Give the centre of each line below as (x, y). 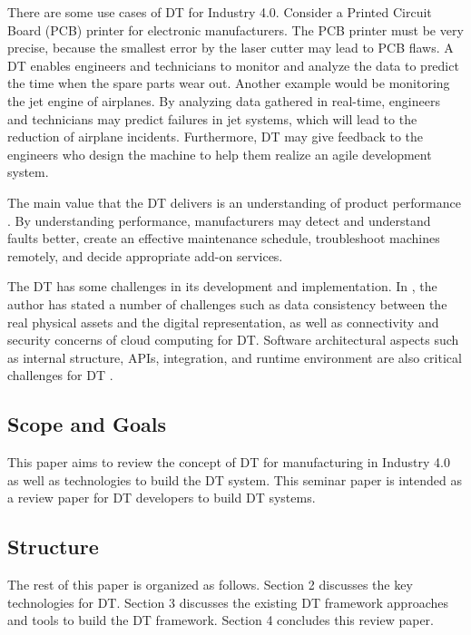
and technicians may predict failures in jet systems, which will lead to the (212, 118)
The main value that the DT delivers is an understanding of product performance (234, 202)
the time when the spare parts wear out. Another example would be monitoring (229, 83)
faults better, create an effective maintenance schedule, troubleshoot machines (224, 238)
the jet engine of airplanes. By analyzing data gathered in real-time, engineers (224, 100)
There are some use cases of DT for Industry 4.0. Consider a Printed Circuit (220, 12)
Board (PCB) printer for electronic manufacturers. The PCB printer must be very (235, 29)
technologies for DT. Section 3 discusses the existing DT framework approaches (228, 602)
